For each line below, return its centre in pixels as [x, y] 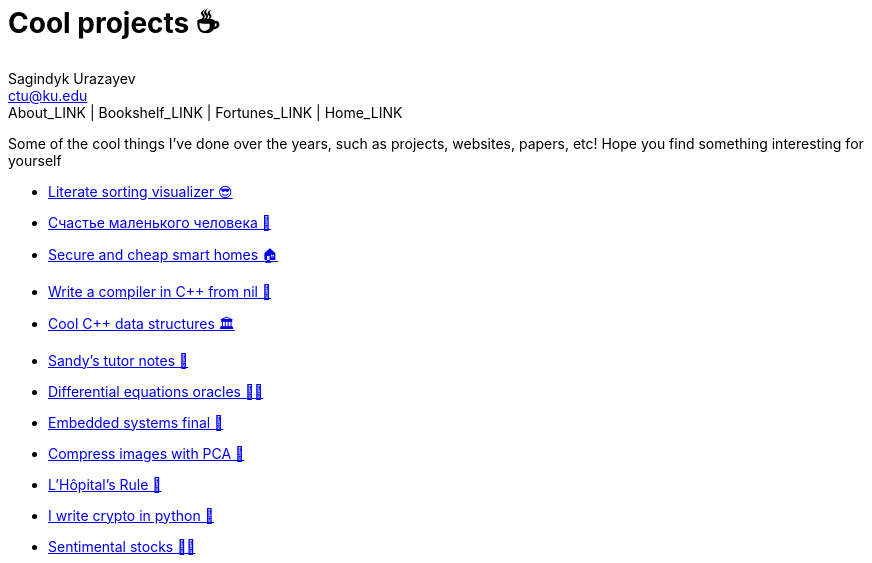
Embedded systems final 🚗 [136, 422]
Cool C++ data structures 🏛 [141, 323]
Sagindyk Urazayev [72, 78]
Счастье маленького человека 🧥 [159, 222]
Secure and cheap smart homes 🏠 [163, 254]
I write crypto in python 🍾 [131, 515]
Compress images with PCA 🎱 [146, 453]
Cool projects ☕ [114, 23]
